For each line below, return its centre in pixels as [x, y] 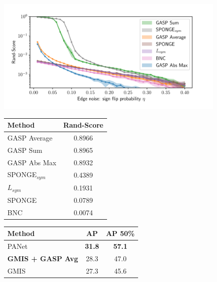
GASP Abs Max [32, 162]
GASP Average [30, 137]
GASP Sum [25, 150]
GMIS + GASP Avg [43, 258]
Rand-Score [83, 125]
